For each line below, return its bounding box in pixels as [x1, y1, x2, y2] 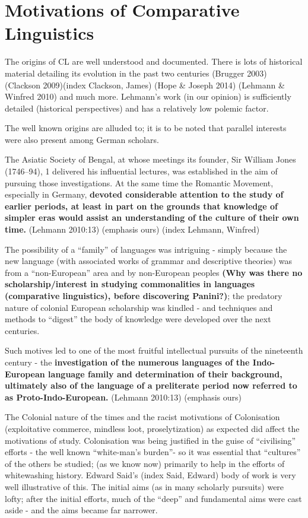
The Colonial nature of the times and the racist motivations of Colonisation [5, 411, 280, 423]
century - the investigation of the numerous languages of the [5, 355, 250, 368]
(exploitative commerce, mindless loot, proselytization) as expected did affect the [5, 422, 300, 434]
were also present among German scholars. [5, 133, 159, 145]
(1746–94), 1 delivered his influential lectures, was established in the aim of [5, 165, 278, 177]
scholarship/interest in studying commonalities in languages [5, 278, 255, 290]
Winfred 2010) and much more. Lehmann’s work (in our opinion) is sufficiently [5, 90, 291, 103]
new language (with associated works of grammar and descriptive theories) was [5, 255, 293, 267]
